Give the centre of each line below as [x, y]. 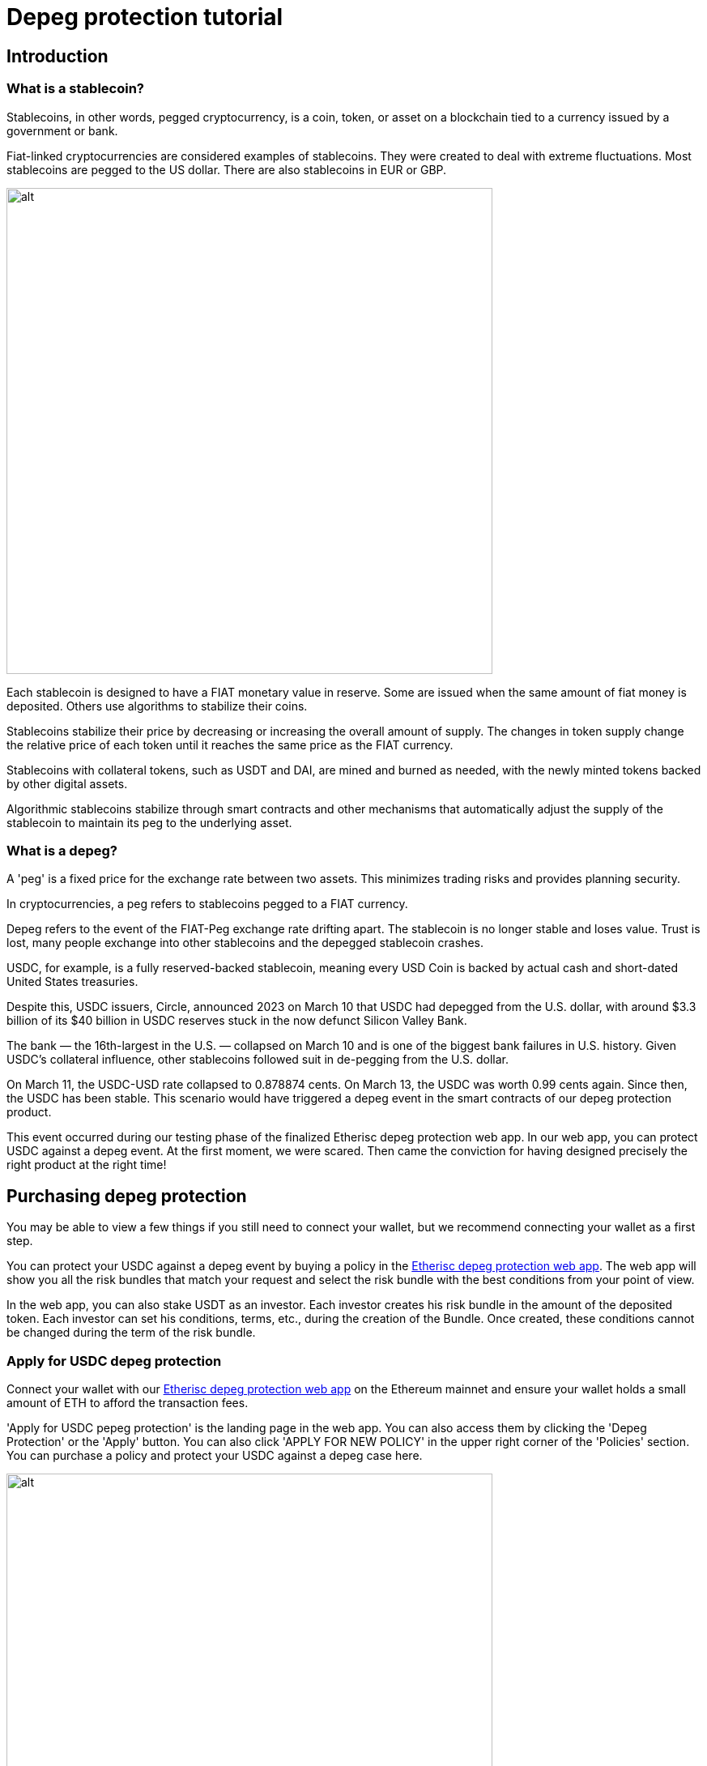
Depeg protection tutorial [145, 17]
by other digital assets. [67, 783]
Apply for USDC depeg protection [114, 1361]
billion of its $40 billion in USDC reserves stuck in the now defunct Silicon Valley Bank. [237, 1021]
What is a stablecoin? [76, 89]
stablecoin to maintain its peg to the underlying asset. [149, 822]
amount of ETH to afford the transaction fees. [128, 1402]
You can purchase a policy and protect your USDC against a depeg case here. [215, 1455]
